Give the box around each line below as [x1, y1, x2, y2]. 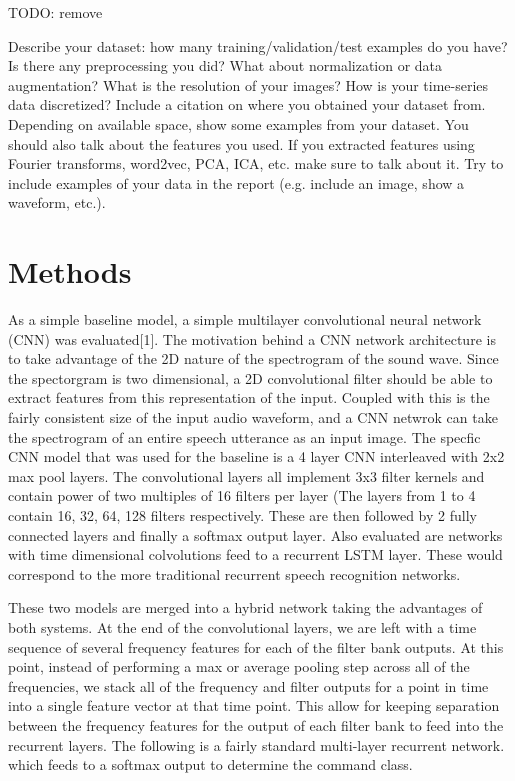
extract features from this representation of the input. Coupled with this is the [8, 387, 490, 408]
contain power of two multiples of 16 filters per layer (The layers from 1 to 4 [8, 485, 476, 506]
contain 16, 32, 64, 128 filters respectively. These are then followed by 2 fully [8, 505, 477, 525]
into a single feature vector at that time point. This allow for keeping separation [8, 695, 500, 716]
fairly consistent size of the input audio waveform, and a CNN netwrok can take [8, 407, 498, 428]
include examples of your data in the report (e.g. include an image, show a [8, 172, 465, 193]
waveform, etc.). [8, 192, 106, 213]
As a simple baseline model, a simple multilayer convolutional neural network [8, 309, 482, 330]
